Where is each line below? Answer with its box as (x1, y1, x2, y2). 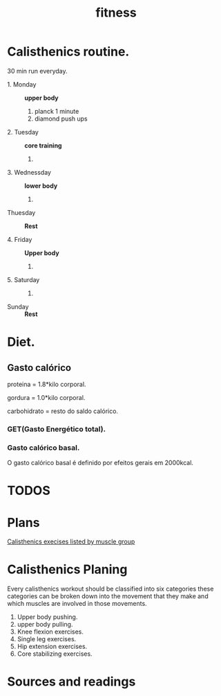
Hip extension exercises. (17, 643, 88, 651)
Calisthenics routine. (7, 44, 130, 60)
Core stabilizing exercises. (17, 650, 93, 658)
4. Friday (7, 235, 32, 243)
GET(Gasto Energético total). (7, 424, 106, 434)
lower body (24, 182, 58, 190)
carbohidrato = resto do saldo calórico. (7, 407, 119, 415)
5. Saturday (7, 275, 40, 284)
